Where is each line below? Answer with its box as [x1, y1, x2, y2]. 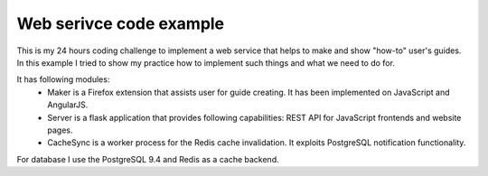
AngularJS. [47, 99, 89, 110]
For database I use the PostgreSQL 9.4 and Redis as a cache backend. [16, 153, 279, 164]
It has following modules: [16, 74, 110, 85]
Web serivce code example [16, 14, 225, 33]
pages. [47, 125, 73, 135]
